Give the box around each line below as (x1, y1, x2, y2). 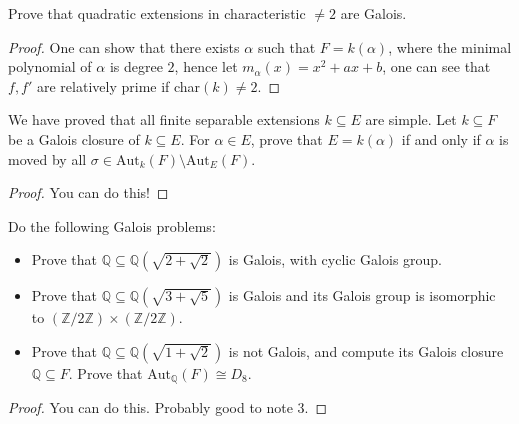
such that (257, 36, 316, 57)
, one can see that (382, 56, 491, 77)
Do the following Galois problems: (8, 215, 216, 236)
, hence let (174, 56, 238, 77)
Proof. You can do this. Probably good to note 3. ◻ (8, 397, 328, 418)
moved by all (8, 148, 87, 169)
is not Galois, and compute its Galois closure (228, 340, 504, 361)
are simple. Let (365, 109, 457, 130)
